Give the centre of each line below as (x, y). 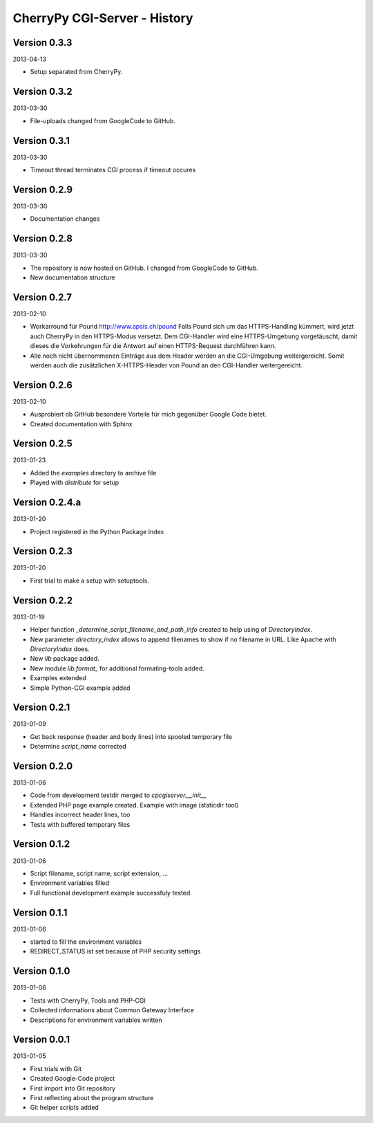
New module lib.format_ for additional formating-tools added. (117, 668)
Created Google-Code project (73, 1079)
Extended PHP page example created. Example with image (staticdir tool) (134, 805)
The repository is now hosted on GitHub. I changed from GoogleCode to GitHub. (144, 268)
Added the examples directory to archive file (93, 473)
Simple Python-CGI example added (80, 688)
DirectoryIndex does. (60, 649)
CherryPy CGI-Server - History (103, 18)
